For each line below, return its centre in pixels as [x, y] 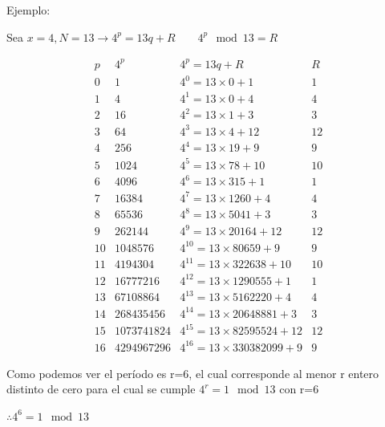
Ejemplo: [28, 10]
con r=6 [299, 389]
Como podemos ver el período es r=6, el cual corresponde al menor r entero [193, 373]
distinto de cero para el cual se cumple [101, 389]
